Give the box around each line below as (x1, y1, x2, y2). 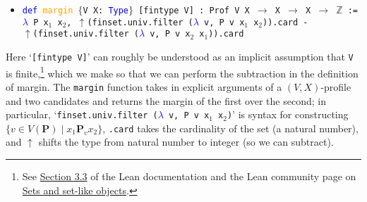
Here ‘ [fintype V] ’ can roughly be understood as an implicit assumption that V (6, 49, 354, 63)
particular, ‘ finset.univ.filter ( (6, 107, 158, 122)
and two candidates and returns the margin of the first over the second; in (6, 93, 326, 108)
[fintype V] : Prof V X (138, 6, 250, 15)
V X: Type (83, 6, 129, 15)
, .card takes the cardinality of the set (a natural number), (102, 120, 359, 135)
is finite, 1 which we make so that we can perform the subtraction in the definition (6, 63, 359, 80)
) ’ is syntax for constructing (227, 107, 349, 122)
